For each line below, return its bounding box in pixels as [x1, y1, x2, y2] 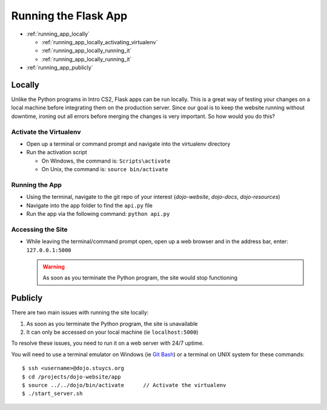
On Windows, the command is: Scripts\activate [41, 157, 171, 164]
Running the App [11, 180, 62, 189]
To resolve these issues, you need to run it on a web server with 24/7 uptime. [11, 339, 204, 347]
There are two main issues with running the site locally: [11, 309, 149, 316]
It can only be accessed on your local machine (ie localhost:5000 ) [26, 328, 199, 336]
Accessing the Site [11, 225, 68, 233]
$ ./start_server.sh [22, 390, 83, 397]
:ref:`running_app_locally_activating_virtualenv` [41, 38, 158, 45]
